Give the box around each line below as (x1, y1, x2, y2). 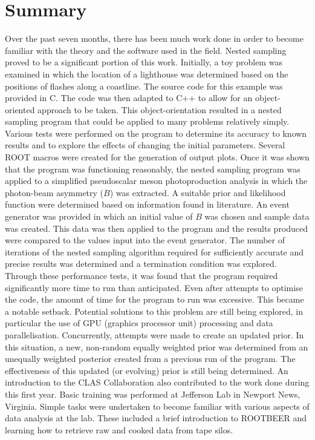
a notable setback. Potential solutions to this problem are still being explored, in (5, 304, 304, 317)
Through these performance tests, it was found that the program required (5, 269, 278, 281)
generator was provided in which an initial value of (5, 210, 193, 223)
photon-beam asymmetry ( (5, 186, 104, 199)
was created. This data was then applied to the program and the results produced (5, 222, 308, 234)
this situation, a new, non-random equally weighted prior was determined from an (5, 340, 308, 353)
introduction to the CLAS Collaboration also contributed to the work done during (5, 376, 310, 389)
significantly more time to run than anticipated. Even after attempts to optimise (5, 281, 303, 294)
